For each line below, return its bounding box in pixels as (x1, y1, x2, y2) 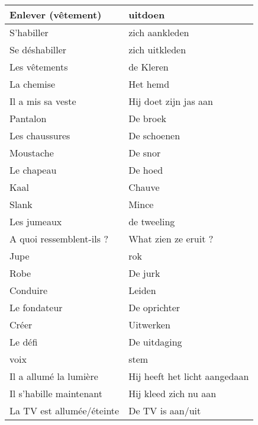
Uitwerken (128, 318, 170, 331)
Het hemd (128, 77, 170, 91)
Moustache (9, 146, 54, 159)
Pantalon (9, 111, 47, 125)
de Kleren (128, 60, 169, 74)
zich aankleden (128, 25, 189, 39)
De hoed (128, 163, 163, 177)
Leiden (128, 283, 156, 297)
